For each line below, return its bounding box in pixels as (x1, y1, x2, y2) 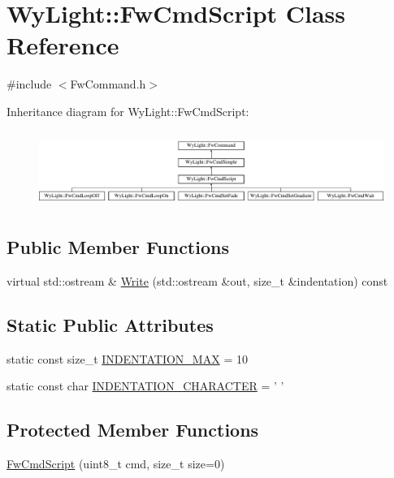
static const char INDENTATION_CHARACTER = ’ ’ (6, 377, 284, 394)
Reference (6, 28, 119, 62)
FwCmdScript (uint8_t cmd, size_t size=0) (6, 455, 225, 472)
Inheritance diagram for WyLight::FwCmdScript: (6, 102, 249, 119)
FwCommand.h (70, 75, 146, 93)
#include (6, 75, 52, 93)
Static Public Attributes (6, 312, 214, 337)
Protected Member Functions (6, 417, 259, 442)
